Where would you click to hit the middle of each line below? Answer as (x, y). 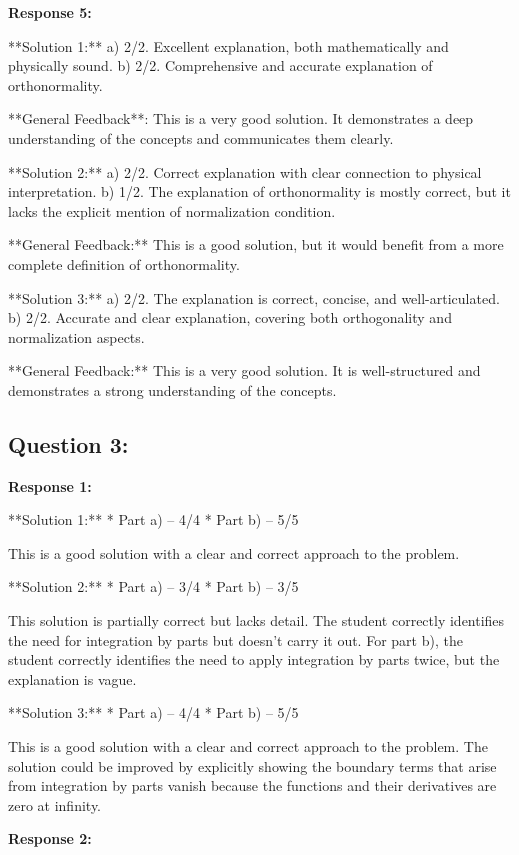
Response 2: (50, 838)
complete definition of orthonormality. (124, 263)
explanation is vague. (72, 678)
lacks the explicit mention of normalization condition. (172, 210)
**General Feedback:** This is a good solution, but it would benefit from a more (256, 244)
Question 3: (68, 443)
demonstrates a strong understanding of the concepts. (172, 389)
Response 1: (50, 485)
